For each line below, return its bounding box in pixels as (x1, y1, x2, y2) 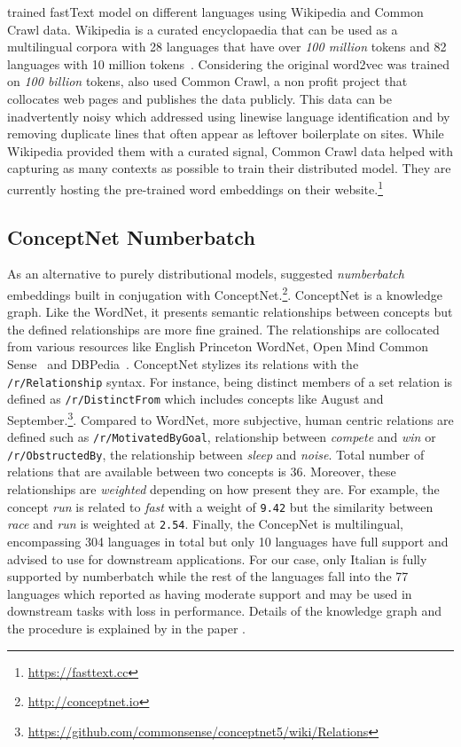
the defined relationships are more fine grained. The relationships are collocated (7, 319, 440, 338)
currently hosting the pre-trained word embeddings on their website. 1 (7, 177, 383, 198)
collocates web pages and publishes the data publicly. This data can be (7, 89, 392, 107)
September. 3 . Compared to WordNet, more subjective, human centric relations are (7, 407, 454, 429)
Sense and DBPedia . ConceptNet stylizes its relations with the (7, 355, 359, 373)
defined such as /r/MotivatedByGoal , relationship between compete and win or (7, 428, 436, 446)
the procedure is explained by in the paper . (7, 618, 246, 637)
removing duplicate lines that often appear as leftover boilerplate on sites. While (7, 124, 444, 143)
